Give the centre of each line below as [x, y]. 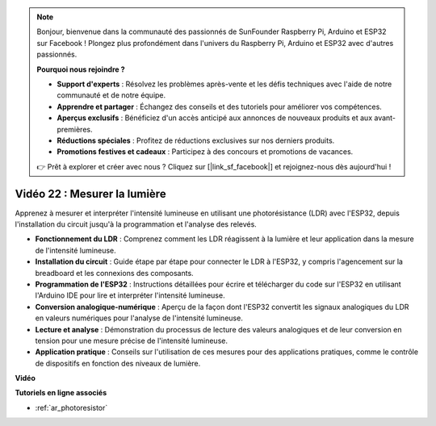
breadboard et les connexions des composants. [114, 273]
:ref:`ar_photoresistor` [71, 407]
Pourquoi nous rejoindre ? [81, 69]
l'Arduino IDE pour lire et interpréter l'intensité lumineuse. [130, 295]
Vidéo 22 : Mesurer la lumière [90, 194]
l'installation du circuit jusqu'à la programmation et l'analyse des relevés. [136, 224]
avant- [385, 118]
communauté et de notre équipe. [111, 95]
